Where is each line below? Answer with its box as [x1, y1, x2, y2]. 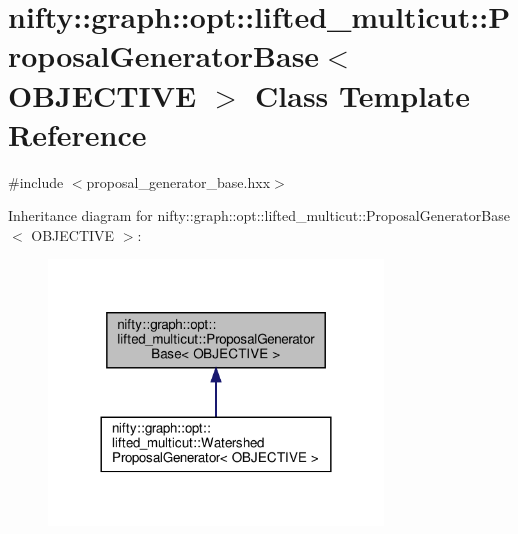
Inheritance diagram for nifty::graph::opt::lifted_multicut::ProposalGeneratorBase [8, 205, 510, 226]
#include [8, 171, 64, 192]
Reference [8, 113, 147, 154]
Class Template [255, 74, 471, 115]
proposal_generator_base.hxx [86, 171, 271, 192]
